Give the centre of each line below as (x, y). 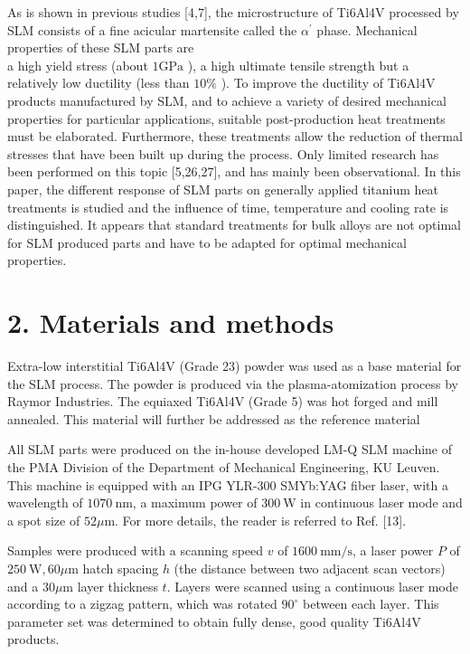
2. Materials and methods (171, 322)
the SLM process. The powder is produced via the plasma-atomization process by (233, 383)
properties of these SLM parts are (101, 47)
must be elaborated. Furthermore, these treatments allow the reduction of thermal (235, 136)
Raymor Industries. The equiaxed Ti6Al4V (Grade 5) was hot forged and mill (223, 401)
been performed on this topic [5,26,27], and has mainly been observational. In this (234, 171)
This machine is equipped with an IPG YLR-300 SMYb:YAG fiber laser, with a (228, 484)
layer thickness (117, 586)
